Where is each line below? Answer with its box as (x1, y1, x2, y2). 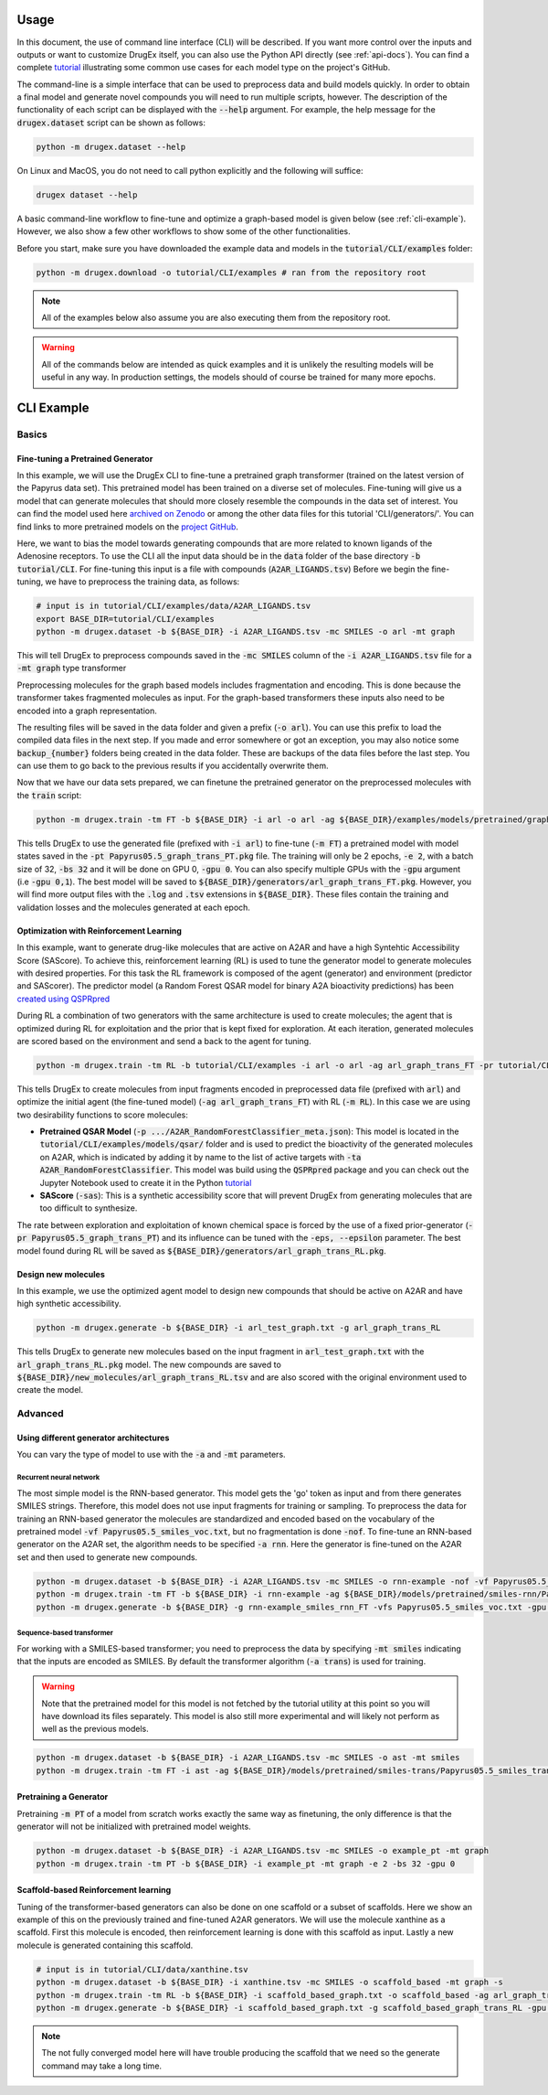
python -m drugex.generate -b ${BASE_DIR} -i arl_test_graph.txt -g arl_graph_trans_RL (36, 1322, 441, 1333)
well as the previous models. (41, 1724, 150, 1735)
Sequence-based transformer (16, 1628, 113, 1637)
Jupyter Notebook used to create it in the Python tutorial (39, 1177, 252, 1188)
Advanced (16, 1407, 64, 1420)
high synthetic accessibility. (16, 1299, 121, 1309)
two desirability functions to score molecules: (16, 1109, 189, 1120)
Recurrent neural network (16, 1473, 100, 1482)
